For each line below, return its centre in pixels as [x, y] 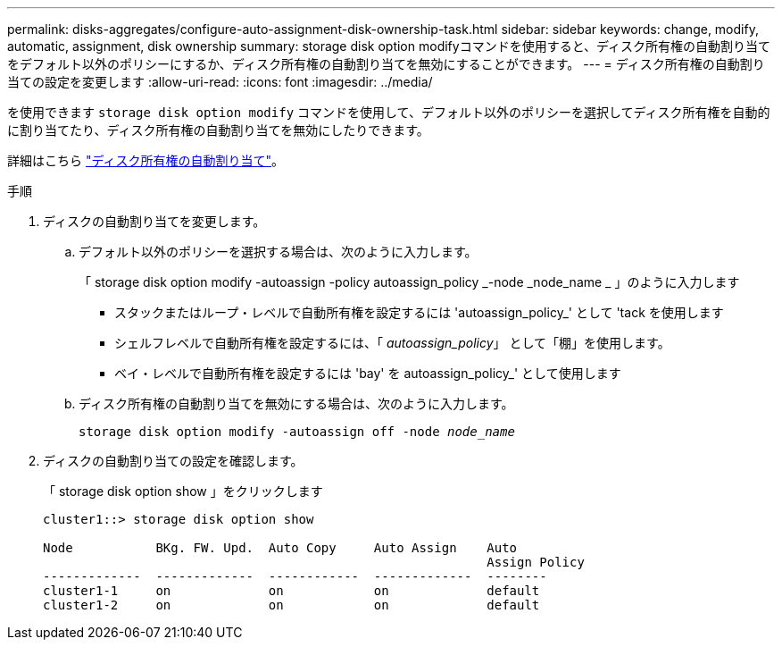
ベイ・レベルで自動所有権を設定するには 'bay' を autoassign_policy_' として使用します [368, 373]
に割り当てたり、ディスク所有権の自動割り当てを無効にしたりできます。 [218, 130]
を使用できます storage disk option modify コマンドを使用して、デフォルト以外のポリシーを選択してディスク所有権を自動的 [389, 112]
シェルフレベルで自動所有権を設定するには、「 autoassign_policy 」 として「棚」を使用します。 [392, 343]
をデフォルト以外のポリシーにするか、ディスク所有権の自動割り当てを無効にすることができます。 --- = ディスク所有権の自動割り [386, 64]
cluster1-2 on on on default [291, 605]
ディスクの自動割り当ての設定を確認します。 [173, 461]
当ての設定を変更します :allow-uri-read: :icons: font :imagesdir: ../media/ [220, 82]
